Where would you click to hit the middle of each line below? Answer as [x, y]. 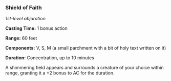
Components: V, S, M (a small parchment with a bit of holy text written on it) [86, 48]
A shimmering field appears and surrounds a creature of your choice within [84, 68]
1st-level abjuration [26, 19]
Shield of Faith [24, 8]
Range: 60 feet [21, 38]
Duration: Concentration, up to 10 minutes [50, 58]
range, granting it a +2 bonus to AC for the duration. [60, 73]
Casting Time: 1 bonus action [36, 28]
